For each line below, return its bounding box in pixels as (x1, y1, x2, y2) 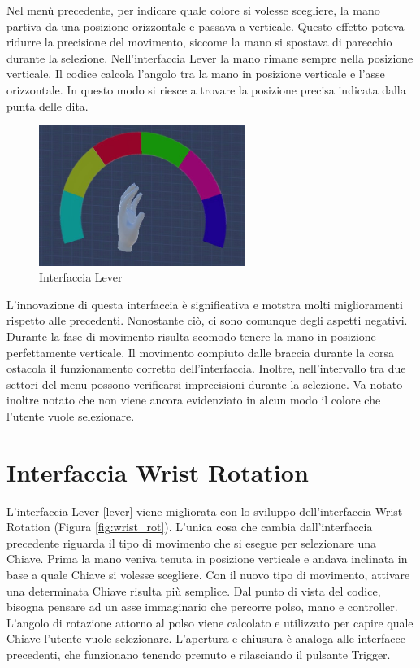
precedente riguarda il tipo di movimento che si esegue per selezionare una (6, 534, 376, 551)
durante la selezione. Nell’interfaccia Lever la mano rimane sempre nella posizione (6, 49, 414, 66)
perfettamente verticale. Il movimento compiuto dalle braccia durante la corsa (6, 343, 395, 360)
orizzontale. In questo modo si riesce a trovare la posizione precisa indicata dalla (6, 81, 406, 98)
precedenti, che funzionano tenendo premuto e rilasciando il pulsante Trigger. (6, 645, 391, 662)
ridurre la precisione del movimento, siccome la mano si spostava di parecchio (6, 33, 392, 50)
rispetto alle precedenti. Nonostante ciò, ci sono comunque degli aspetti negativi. (6, 312, 408, 329)
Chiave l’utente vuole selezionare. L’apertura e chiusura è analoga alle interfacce (6, 630, 405, 647)
